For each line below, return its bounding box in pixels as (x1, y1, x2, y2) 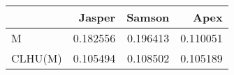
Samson (126, 9, 170, 25)
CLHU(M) (11, 50, 62, 66)
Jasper (78, 9, 116, 25)
